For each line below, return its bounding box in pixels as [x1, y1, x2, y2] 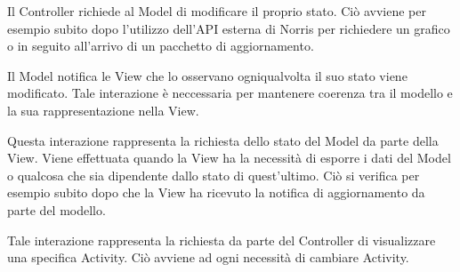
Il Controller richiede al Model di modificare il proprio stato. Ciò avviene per [7, 2, 426, 20]
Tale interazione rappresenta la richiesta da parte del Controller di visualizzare [7, 230, 436, 249]
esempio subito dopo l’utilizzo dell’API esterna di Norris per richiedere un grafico [7, 19, 450, 37]
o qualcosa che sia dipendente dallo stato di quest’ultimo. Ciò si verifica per [7, 165, 420, 184]
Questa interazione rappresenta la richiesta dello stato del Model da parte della [7, 131, 439, 149]
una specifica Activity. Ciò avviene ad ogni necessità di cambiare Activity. [7, 248, 409, 267]
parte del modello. [7, 200, 106, 219]
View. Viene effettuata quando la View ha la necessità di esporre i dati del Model [7, 148, 451, 167]
